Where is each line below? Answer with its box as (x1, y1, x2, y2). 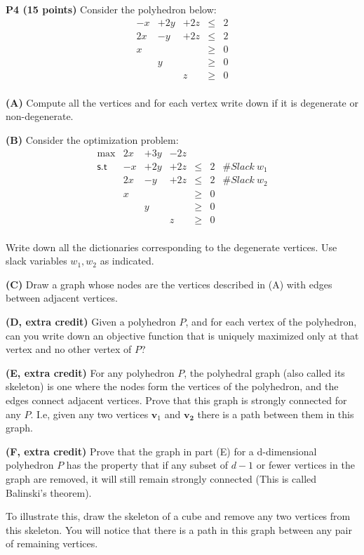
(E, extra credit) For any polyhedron (6, 365, 175, 380)
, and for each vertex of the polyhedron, (185, 314, 357, 329)
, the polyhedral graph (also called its (184, 365, 345, 380)
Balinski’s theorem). (6, 485, 92, 500)
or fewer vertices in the (256, 457, 355, 472)
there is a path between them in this (197, 406, 354, 421)
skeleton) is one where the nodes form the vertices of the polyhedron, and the (6, 379, 339, 394)
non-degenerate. (6, 109, 74, 123)
